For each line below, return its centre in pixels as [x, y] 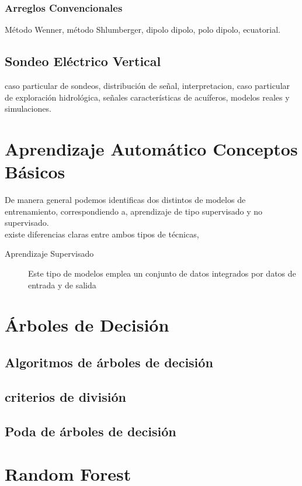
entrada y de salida [62, 285]
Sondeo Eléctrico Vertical [83, 61]
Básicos [35, 172]
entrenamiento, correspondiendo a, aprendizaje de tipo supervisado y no [134, 211]
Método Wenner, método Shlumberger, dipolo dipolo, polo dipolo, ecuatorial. [143, 30]
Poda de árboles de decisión [91, 431]
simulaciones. [28, 108]
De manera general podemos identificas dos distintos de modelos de [125, 200]
